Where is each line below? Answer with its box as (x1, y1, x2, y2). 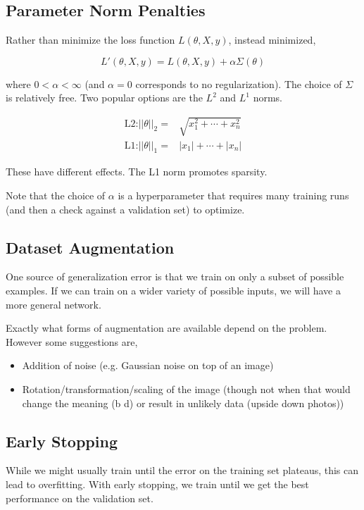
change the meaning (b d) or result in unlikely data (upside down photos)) (22, 395, 344, 410)
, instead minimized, (228, 32, 316, 47)
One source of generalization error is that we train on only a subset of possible (6, 269, 344, 284)
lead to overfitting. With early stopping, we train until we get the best (6, 476, 309, 491)
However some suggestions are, (6, 334, 138, 349)
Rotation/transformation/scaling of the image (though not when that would (22, 381, 351, 396)
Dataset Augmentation (6, 236, 175, 258)
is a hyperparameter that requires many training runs (118, 187, 349, 202)
